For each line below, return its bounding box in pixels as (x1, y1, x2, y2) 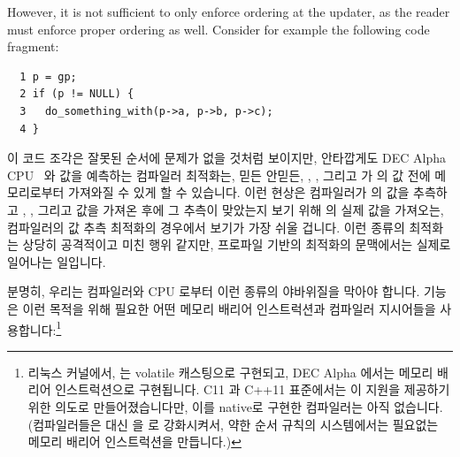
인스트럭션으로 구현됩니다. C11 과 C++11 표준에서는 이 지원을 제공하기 (55, 380, 450, 399)
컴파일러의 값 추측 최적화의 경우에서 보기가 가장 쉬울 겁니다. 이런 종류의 (7, 217, 405, 236)
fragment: (7, 37, 59, 56)
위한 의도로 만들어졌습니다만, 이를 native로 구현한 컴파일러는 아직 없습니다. (27, 397, 443, 415)
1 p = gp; (19, 70, 77, 83)
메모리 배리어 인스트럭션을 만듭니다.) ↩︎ (27, 432, 241, 451)
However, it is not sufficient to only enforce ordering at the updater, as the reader (7, 3, 450, 20)
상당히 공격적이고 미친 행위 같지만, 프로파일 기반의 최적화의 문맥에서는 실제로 (22, 235, 451, 254)
